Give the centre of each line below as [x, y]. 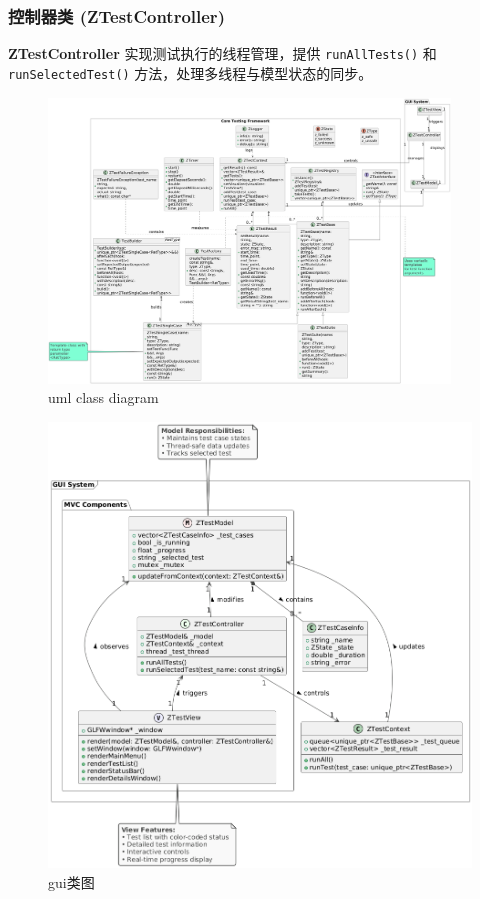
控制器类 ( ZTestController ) [116, 15]
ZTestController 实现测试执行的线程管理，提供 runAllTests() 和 [222, 53]
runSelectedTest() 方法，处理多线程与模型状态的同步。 [190, 72]
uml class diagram [103, 397]
